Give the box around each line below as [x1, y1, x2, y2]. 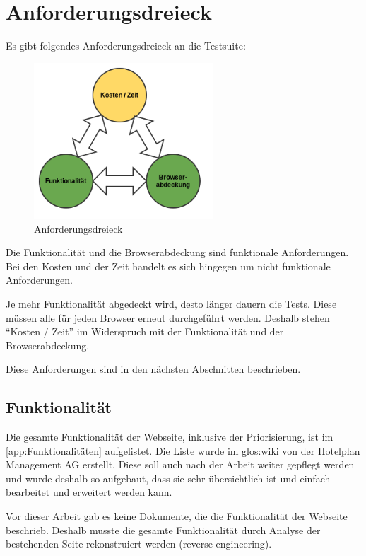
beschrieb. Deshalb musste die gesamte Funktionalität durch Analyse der [6, 522, 321, 537]
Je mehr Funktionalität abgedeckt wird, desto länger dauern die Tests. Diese [6, 296, 337, 311]
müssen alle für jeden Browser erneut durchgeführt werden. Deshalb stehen [6, 310, 330, 325]
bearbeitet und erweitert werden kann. [6, 485, 172, 499]
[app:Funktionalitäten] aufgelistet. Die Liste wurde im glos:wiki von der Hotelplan [6, 443, 360, 458]
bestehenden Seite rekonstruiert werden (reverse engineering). [6, 536, 272, 551]
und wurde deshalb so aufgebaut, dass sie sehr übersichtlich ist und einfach [6, 470, 331, 485]
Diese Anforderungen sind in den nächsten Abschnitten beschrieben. [6, 361, 301, 376]
